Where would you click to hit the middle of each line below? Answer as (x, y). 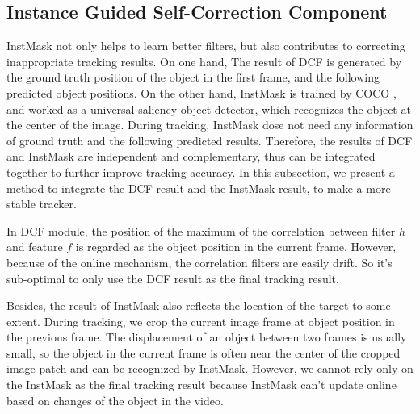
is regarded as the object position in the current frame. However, (236, 247)
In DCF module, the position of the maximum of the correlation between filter (201, 230)
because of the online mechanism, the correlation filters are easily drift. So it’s (199, 262)
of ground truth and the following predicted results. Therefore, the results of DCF (210, 140)
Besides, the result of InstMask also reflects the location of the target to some (199, 305)
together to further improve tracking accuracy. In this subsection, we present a (201, 171)
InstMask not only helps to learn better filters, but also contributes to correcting (206, 46)
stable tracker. (42, 204)
